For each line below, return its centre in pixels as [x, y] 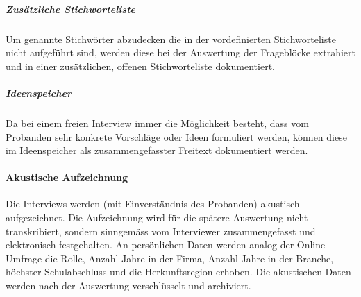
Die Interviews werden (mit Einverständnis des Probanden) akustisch [153, 204]
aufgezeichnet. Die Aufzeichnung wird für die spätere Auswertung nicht [157, 218]
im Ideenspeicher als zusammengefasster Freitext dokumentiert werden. [157, 150]
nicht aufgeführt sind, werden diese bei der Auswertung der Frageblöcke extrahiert [180, 52]
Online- [312, 245]
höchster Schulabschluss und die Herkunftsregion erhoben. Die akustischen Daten [178, 272]
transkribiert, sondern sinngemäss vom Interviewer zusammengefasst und [161, 231]
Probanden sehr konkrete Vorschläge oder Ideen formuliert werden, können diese [176, 136]
